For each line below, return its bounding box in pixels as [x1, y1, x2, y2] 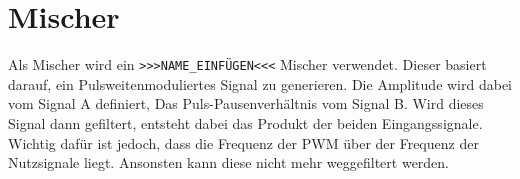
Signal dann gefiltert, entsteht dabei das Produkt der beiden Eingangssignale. [8, 112, 483, 133]
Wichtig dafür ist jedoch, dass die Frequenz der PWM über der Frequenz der [8, 132, 479, 153]
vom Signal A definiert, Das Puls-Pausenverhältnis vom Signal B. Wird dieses [8, 93, 484, 114]
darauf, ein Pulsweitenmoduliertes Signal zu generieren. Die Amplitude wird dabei [8, 73, 513, 94]
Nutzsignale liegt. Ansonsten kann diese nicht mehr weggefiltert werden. [8, 152, 450, 173]
